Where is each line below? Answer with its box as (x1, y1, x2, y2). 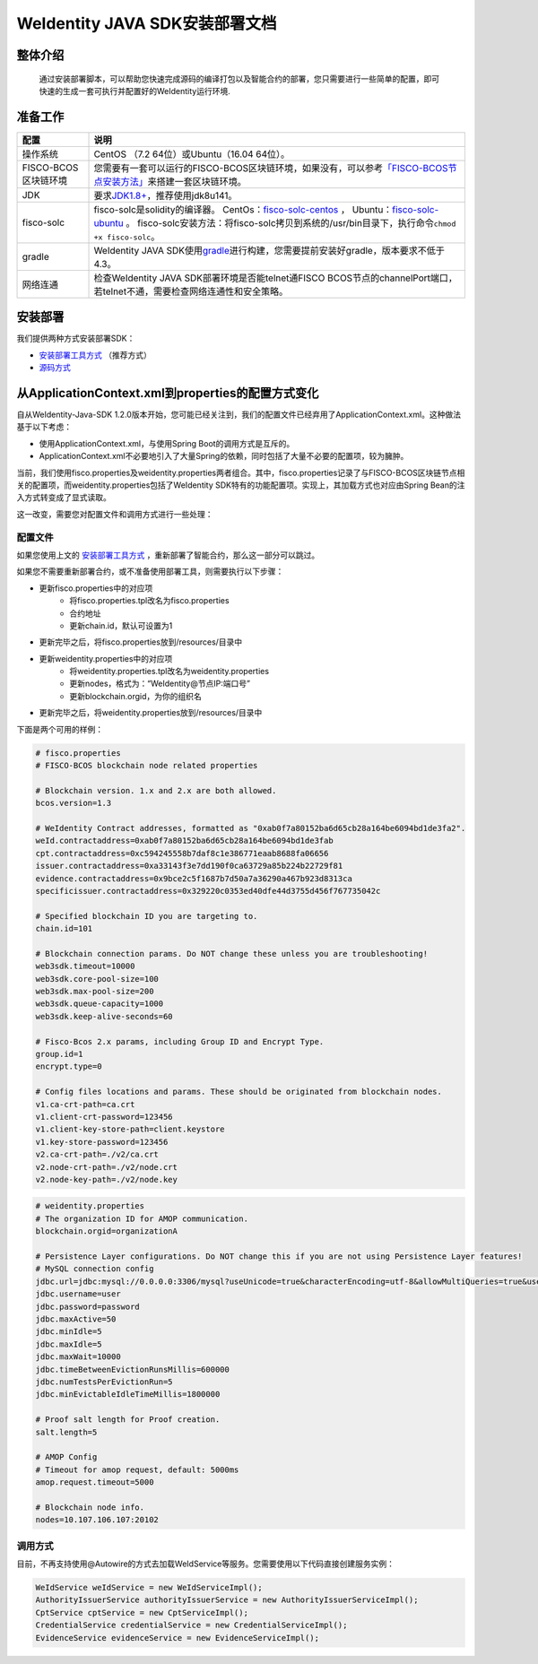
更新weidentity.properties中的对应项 (39, 653, 173, 663)
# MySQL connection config (35, 1264, 154, 1274)
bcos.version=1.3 (35, 798, 112, 809)
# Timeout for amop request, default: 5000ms (35, 1464, 239, 1475)
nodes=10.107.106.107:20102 (35, 1515, 159, 1525)
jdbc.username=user (35, 1289, 121, 1299)
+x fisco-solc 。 (93, 230, 161, 242)
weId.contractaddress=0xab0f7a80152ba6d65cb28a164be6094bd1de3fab (35, 836, 334, 846)
